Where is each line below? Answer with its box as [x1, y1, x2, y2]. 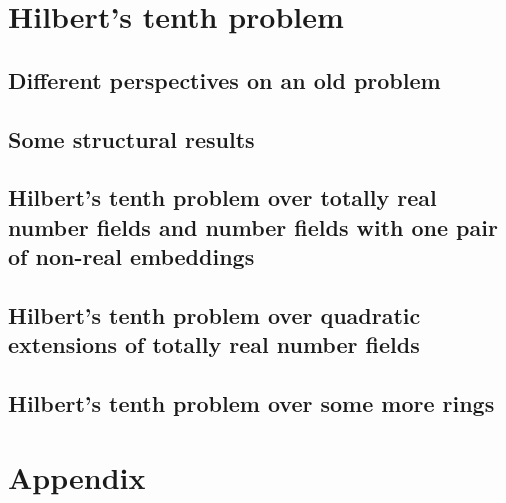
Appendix [8, 456, 146, 497]
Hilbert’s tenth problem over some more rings [8, 388, 495, 419]
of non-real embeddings [8, 241, 255, 272]
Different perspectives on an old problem [8, 64, 441, 95]
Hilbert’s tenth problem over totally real [8, 182, 437, 213]
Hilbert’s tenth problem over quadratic [8, 299, 421, 330]
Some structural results [8, 123, 255, 154]
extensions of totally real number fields [8, 329, 420, 360]
